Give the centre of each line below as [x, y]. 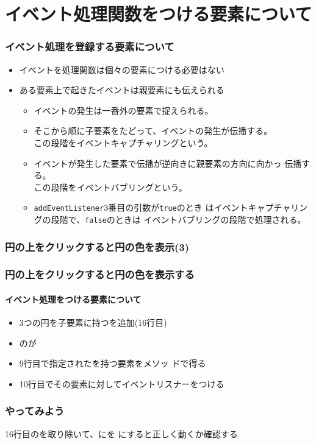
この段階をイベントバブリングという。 [110, 187]
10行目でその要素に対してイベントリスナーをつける [122, 383]
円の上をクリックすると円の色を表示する [100, 274]
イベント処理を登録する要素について [90, 47]
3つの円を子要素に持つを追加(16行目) [93, 322]
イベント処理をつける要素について [73, 299]
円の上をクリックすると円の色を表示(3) [97, 246]
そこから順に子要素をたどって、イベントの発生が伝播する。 [153, 131]
